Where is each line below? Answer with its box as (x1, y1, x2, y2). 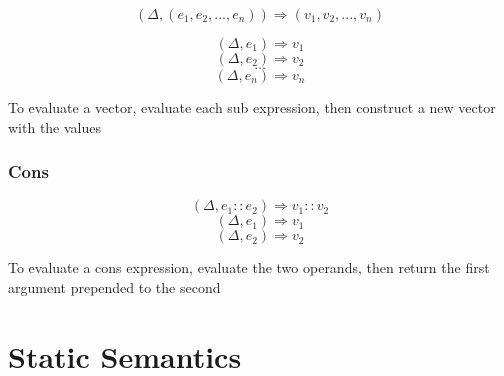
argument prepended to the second (8, 277, 221, 297)
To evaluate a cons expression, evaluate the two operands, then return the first (8, 257, 490, 278)
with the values (8, 116, 102, 137)
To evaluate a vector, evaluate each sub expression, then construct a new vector (8, 97, 496, 117)
